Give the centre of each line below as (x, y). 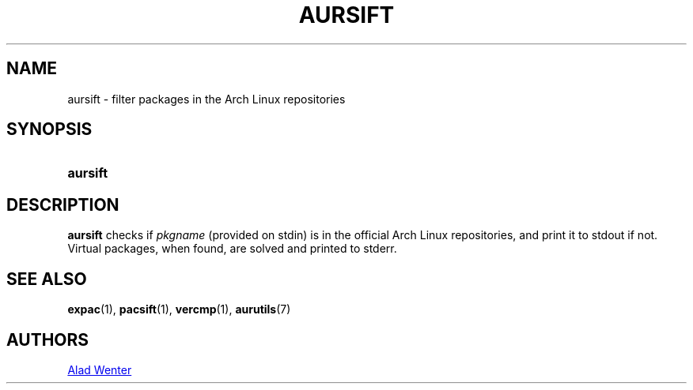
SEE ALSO (47, 279)
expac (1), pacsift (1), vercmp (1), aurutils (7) (179, 309)
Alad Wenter (100, 369)
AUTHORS (48, 339)
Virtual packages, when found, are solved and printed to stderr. (232, 249)
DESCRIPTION (63, 204)
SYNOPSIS (49, 129)
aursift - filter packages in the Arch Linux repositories (206, 99)
